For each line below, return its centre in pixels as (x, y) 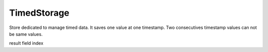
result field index (26, 43)
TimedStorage (39, 13)
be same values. (26, 34)
